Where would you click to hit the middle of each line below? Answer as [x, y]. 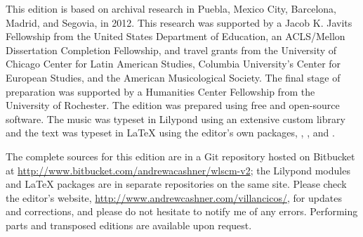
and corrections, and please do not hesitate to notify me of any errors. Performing [182, 211]
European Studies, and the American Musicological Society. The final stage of [173, 77]
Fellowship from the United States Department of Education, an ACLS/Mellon [176, 36]
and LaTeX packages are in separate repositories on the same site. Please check [176, 184]
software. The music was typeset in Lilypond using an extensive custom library [176, 118]
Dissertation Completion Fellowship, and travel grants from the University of [171, 50]
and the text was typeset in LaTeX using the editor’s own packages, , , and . [170, 133]
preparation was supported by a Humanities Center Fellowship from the [160, 91]
